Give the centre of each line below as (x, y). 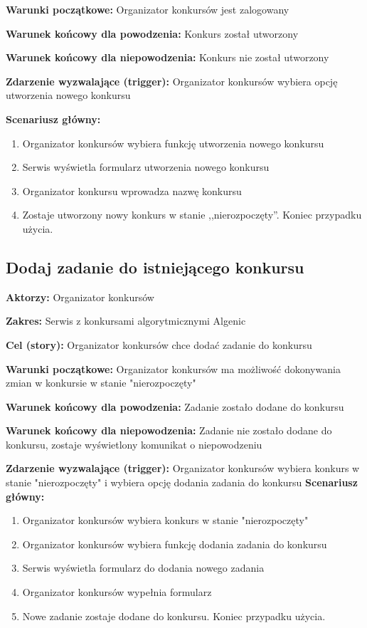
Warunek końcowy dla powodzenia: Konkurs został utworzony (152, 33)
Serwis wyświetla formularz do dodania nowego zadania (143, 568)
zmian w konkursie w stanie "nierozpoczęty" (101, 383)
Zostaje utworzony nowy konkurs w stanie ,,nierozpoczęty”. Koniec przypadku (192, 215)
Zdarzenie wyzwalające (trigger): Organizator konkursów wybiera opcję (172, 81)
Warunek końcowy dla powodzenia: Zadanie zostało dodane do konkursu (175, 406)
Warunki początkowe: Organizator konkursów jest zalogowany (148, 9)
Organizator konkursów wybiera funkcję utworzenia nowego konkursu (173, 143)
